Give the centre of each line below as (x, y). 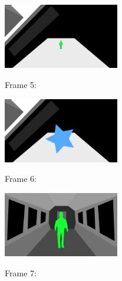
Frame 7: (21, 272)
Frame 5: (21, 84)
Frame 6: (21, 179)
